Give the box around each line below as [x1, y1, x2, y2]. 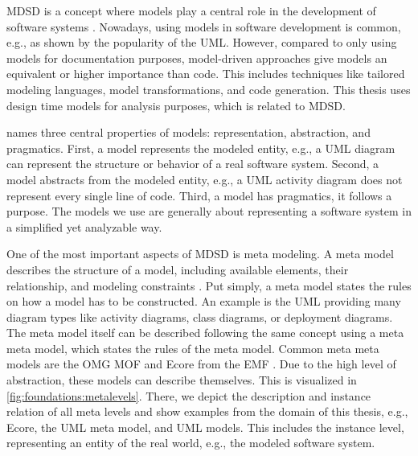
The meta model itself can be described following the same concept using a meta [6, 324, 404, 341]
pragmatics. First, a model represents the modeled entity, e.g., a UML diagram [6, 139, 395, 156]
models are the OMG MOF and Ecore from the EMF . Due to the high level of [6, 355, 396, 372]
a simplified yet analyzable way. [6, 218, 162, 235]
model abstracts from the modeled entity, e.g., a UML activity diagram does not [6, 170, 403, 187]
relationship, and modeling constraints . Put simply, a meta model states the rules [6, 277, 412, 294]
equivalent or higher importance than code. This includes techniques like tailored [6, 65, 405, 82]
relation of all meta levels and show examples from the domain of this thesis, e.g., [6, 403, 408, 420]
